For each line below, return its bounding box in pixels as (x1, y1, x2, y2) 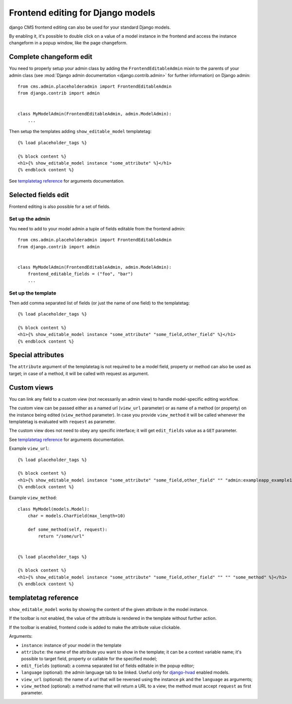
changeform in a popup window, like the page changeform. (9, 40, 128, 46)
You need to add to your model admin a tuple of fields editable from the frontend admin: (9, 225, 185, 231)
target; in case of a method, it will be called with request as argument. (9, 371, 149, 376)
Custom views (9, 383, 54, 391)
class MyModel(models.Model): (18, 506, 90, 512)
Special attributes (9, 351, 64, 359)
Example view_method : (9, 495, 57, 501)
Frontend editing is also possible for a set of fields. (9, 204, 110, 209)
